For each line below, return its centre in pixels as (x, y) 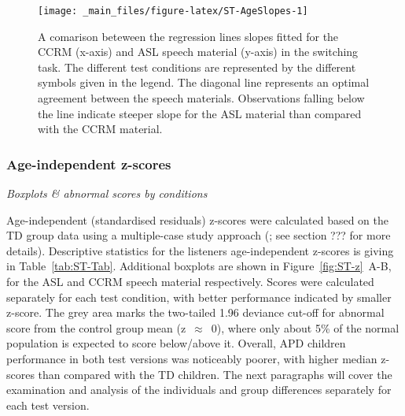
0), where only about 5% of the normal (305, 327)
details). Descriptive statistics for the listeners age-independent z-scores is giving (200, 250)
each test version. (48, 405)
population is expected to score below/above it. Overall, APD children (176, 343)
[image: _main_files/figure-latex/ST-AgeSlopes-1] (173, 11)
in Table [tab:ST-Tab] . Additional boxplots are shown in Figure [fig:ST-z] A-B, (199, 266)
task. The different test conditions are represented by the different (197, 67)
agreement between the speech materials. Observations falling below (201, 98)
